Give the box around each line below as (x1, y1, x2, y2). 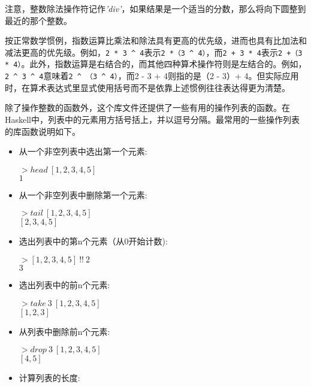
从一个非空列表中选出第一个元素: (19, 145, 147, 158)
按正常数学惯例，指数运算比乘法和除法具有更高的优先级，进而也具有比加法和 (5, 34, 307, 47)
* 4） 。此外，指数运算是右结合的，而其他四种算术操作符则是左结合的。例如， (5, 58, 307, 70)
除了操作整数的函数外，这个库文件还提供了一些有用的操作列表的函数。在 (5, 101, 290, 114)
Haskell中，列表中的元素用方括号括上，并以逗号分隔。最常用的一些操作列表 (5, 113, 300, 125)
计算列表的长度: (19, 371, 80, 384)
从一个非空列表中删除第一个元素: (19, 188, 147, 201)
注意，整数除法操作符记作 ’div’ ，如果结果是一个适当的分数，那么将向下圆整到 (5, 2, 306, 14)
